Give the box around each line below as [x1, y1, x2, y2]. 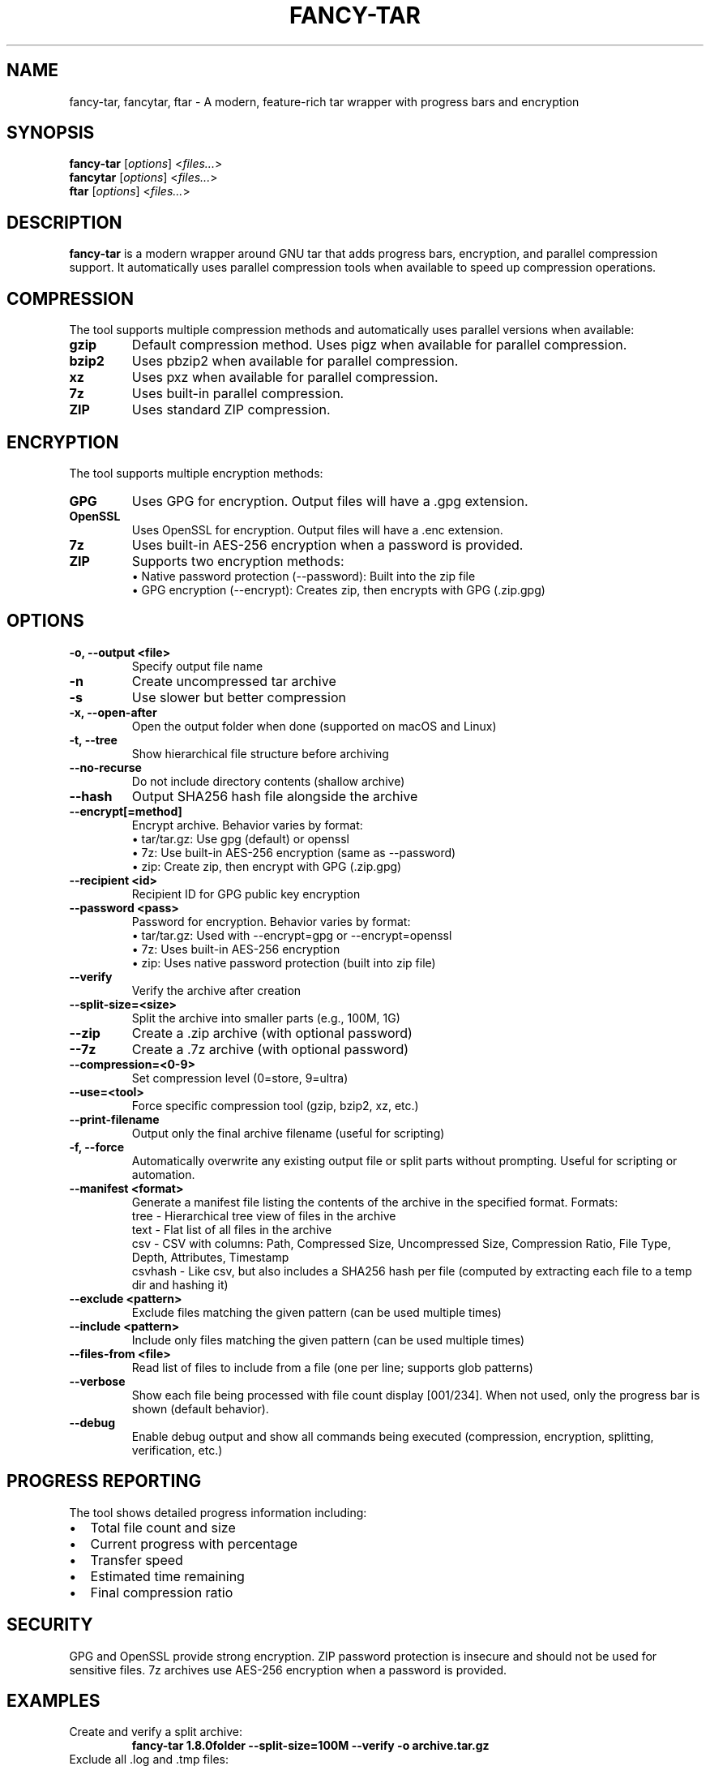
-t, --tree [69, 732, 118, 747]
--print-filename [69, 1112, 160, 1126]
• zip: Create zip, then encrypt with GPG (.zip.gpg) [131, 859, 402, 873]
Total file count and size [90, 1519, 236, 1536]
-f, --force [69, 1139, 125, 1154]
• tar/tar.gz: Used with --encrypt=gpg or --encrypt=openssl [131, 928, 452, 942]
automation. [131, 1167, 195, 1181]
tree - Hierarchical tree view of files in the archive [131, 1208, 396, 1223]
